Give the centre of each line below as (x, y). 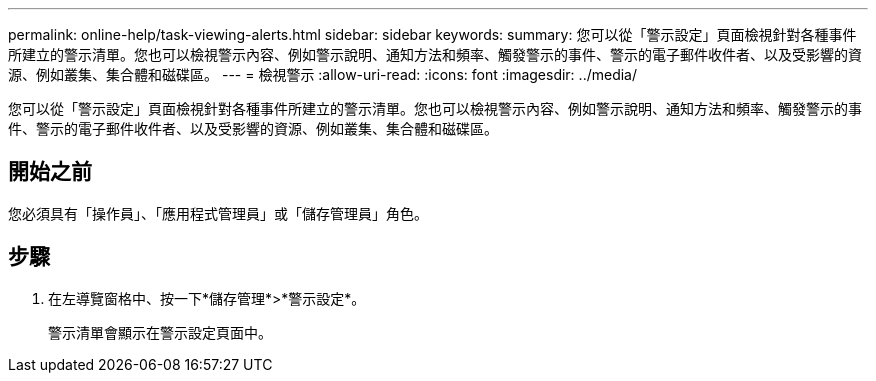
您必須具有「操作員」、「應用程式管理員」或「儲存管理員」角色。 (218, 213)
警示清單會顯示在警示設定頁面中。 (160, 332)
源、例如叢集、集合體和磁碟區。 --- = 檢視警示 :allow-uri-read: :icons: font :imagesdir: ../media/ (323, 74)
